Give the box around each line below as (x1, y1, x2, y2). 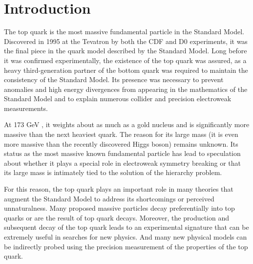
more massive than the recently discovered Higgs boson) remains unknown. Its (4, 138, 238, 149)
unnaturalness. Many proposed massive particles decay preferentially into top (4, 203, 235, 213)
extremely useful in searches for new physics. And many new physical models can (4, 232, 247, 242)
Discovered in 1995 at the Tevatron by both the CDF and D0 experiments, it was (4, 36, 248, 46)
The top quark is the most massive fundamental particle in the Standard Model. (4, 26, 245, 37)
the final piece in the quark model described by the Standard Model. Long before (4, 45, 247, 56)
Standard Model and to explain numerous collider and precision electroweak (4, 93, 232, 104)
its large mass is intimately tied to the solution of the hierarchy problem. (4, 167, 222, 177)
